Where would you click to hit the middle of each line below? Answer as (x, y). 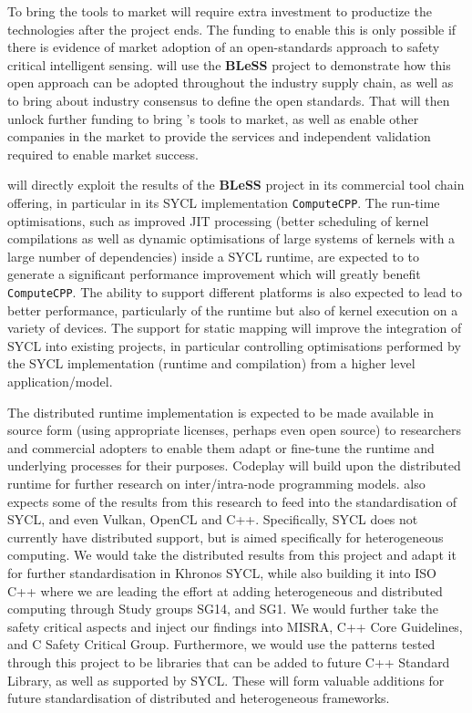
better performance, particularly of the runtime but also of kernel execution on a (233, 310)
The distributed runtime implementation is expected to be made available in (221, 412)
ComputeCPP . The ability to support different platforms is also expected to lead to (235, 291)
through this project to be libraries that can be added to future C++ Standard (229, 661)
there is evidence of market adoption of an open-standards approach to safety (224, 47)
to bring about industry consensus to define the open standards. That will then (229, 100)
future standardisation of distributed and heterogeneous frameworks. (199, 698)
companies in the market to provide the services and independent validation (219, 136)
